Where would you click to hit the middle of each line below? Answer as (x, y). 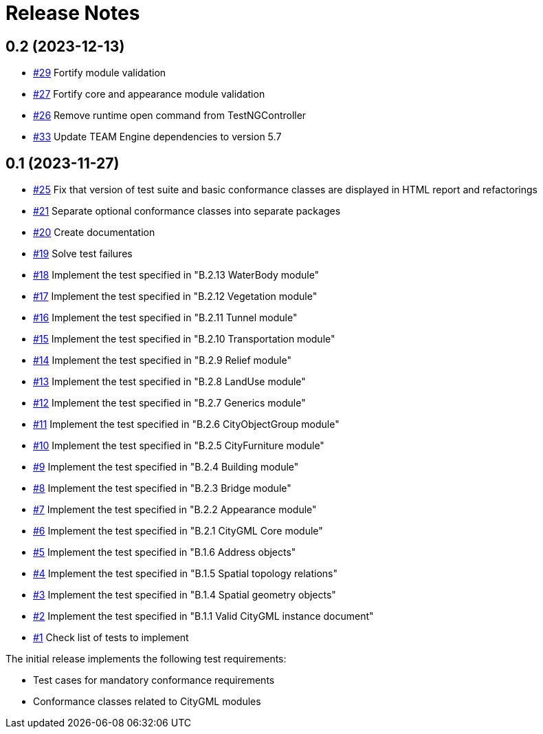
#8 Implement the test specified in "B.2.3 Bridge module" (162, 488)
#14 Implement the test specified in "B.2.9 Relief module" (162, 360)
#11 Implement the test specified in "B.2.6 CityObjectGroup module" (186, 424)
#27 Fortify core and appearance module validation (149, 94)
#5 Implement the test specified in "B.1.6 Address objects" (165, 552)
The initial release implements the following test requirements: (146, 659)
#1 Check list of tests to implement (111, 638)
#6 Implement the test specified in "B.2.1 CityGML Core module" (178, 531)
